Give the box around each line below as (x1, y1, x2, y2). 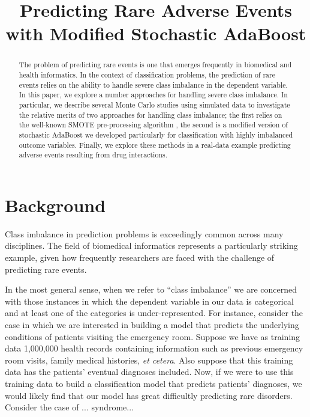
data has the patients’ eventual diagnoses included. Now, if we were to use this (5, 365, 294, 378)
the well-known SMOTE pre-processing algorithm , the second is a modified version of (19, 120, 288, 130)
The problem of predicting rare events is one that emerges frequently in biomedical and (19, 59, 292, 70)
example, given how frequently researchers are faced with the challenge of (5, 251, 275, 264)
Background (5, 192, 106, 217)
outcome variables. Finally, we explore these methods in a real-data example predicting (19, 139, 291, 150)
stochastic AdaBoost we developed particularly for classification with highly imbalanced (19, 129, 293, 139)
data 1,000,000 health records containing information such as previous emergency (5, 342, 303, 355)
